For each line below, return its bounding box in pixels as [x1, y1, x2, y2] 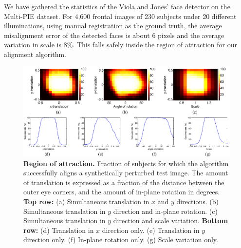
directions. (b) [176, 196, 219, 207]
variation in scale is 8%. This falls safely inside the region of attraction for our [4, 39, 237, 50]
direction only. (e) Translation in [102, 225, 200, 235]
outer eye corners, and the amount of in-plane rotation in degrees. [23, 187, 220, 197]
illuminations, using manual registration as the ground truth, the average [4, 20, 222, 31]
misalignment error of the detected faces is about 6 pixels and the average [4, 30, 224, 40]
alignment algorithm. [4, 49, 67, 59]
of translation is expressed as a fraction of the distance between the [23, 177, 224, 187]
